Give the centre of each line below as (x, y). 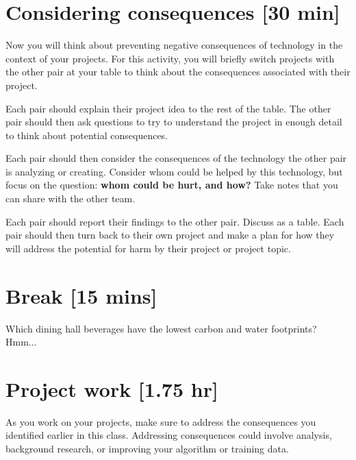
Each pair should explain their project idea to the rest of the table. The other (168, 108)
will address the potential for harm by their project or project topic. (148, 248)
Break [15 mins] (81, 295)
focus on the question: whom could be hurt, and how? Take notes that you (172, 185)
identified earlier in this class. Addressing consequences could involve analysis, (169, 435)
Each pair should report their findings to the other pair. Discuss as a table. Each (175, 221)
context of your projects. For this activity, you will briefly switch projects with (170, 58)
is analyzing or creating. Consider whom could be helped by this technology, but (174, 171)
